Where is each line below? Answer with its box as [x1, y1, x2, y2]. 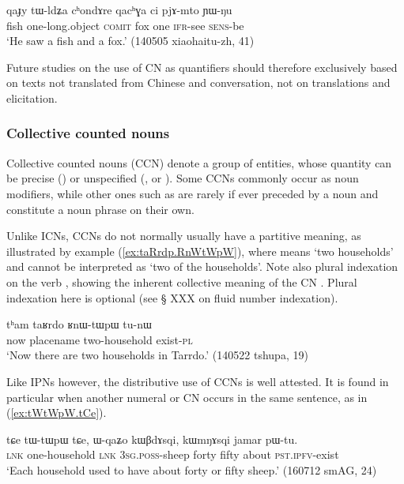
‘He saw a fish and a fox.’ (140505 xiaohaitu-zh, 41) [6, 32, 255, 49]
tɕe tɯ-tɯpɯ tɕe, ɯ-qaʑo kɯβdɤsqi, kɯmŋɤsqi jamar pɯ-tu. [6, 430, 298, 447]
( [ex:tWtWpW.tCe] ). [6, 404, 107, 421]
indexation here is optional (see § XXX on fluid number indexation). [6, 289, 338, 306]
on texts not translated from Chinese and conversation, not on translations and [6, 74, 391, 91]
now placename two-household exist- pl [6, 331, 193, 347]
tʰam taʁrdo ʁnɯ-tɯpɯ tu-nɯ [6, 316, 152, 332]
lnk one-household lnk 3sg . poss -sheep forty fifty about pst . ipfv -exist [6, 446, 339, 463]
